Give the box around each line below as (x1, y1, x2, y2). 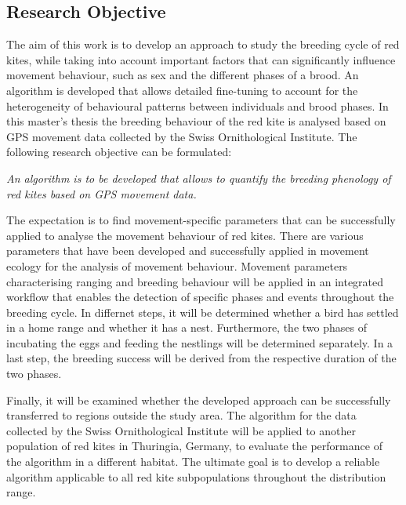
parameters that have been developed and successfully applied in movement (6, 242, 369, 259)
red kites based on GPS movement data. (6, 185, 197, 202)
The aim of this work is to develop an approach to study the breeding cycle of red (6, 36, 400, 53)
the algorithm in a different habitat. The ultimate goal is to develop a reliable (6, 453, 380, 470)
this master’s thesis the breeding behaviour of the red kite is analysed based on (6, 113, 386, 129)
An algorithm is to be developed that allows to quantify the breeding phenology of (6, 169, 391, 186)
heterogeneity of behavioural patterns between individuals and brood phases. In (6, 97, 389, 114)
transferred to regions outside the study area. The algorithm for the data (6, 407, 357, 423)
